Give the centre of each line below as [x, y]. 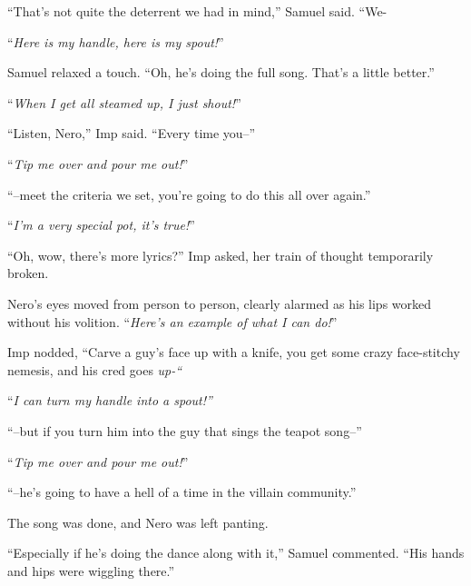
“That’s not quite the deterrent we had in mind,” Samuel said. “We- [197, 11]
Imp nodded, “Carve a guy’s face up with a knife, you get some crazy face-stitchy [234, 352]
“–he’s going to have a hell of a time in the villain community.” [182, 492]
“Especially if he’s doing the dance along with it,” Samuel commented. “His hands [236, 553]
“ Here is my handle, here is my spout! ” [116, 41]
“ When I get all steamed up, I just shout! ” [124, 102]
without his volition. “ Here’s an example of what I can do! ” [172, 321]
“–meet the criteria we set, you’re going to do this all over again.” [189, 194]
